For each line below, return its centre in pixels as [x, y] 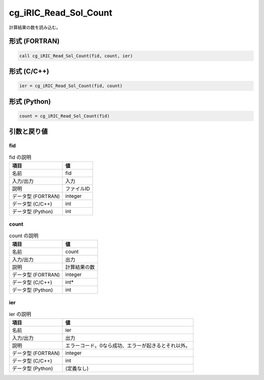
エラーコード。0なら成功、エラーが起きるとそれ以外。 [128, 346]
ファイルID [77, 189]
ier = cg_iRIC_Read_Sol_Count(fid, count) [71, 86]
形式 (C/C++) [29, 71]
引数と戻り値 [28, 132]
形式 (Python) [30, 101]
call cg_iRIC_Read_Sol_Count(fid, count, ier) [76, 56]
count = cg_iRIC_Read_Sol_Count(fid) [65, 116]
